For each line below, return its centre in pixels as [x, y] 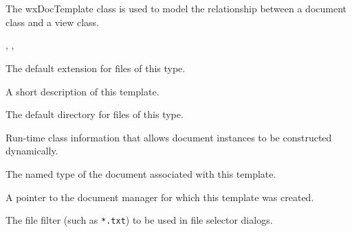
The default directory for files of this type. [95, 114]
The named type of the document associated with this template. [141, 173]
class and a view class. [52, 22]
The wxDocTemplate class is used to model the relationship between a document [176, 9]
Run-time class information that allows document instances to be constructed [169, 137]
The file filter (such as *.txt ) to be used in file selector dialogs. [139, 220]
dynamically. [32, 151]
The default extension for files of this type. [96, 68]
